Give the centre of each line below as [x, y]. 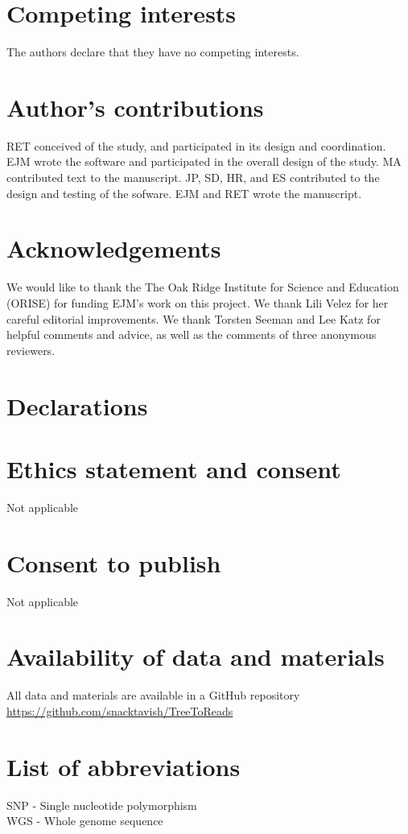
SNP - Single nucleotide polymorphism [102, 805]
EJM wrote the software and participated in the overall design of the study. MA [204, 161]
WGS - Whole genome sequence [85, 821]
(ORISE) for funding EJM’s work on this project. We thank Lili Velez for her [198, 302]
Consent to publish [114, 562]
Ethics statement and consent [174, 468]
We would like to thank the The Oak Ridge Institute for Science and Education [203, 287]
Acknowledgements [114, 248]
